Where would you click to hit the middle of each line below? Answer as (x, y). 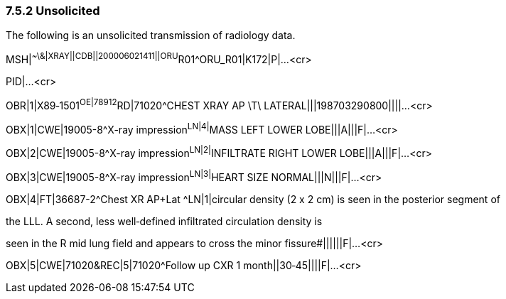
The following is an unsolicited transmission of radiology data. (151, 36)
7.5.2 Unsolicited (53, 11)
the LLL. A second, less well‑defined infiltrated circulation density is (164, 221)
